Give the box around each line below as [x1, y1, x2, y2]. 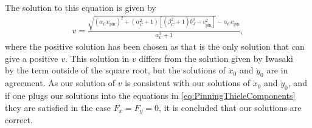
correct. [5, 113, 33, 126]
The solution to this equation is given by [5, 1, 156, 13]
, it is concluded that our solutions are [159, 101, 302, 113]
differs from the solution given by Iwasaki [139, 52, 293, 64]
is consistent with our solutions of [125, 76, 250, 89]
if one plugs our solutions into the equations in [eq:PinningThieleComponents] [5, 89, 296, 101]
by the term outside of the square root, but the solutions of [5, 64, 226, 76]
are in [266, 64, 288, 76]
